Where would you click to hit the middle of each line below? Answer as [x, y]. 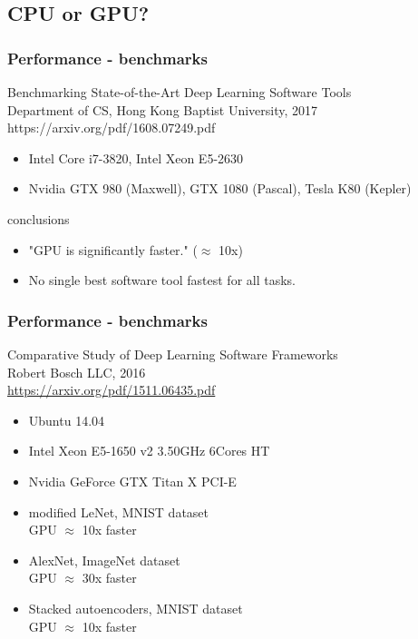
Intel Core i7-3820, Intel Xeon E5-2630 [136, 157]
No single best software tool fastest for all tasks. [162, 280]
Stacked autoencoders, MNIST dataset [136, 608]
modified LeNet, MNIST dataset [119, 511]
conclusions [39, 218]
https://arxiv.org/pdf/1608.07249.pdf [112, 128]
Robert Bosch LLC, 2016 [77, 372]
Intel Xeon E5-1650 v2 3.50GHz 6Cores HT [149, 451]
